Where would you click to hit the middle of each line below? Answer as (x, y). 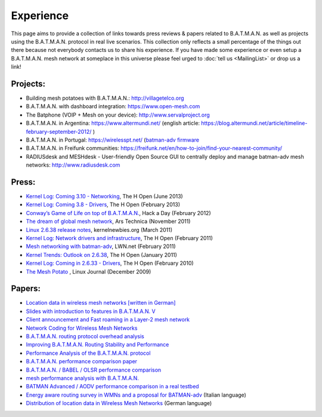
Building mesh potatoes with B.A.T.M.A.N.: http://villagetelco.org (105, 98)
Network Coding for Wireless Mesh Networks (82, 328)
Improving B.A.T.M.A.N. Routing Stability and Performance (97, 345)
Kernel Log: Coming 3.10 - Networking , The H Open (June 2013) (104, 197)
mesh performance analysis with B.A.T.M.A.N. (83, 378)
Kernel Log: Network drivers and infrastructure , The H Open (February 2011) (119, 238)
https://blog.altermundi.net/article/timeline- (254, 123)
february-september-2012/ (59, 131)
